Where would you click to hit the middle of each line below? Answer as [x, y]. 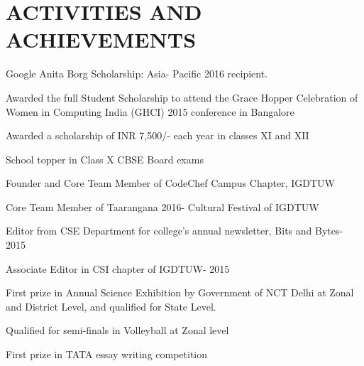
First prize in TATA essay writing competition [107, 354]
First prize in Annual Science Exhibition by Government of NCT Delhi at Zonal [180, 292]
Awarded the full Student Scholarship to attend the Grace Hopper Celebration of [182, 97]
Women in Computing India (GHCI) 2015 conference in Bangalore [150, 111]
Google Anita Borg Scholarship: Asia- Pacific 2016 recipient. [137, 74]
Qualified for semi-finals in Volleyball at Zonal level [117, 330]
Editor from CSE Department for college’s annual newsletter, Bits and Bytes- [175, 231]
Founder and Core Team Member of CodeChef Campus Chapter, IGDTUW [170, 183]
